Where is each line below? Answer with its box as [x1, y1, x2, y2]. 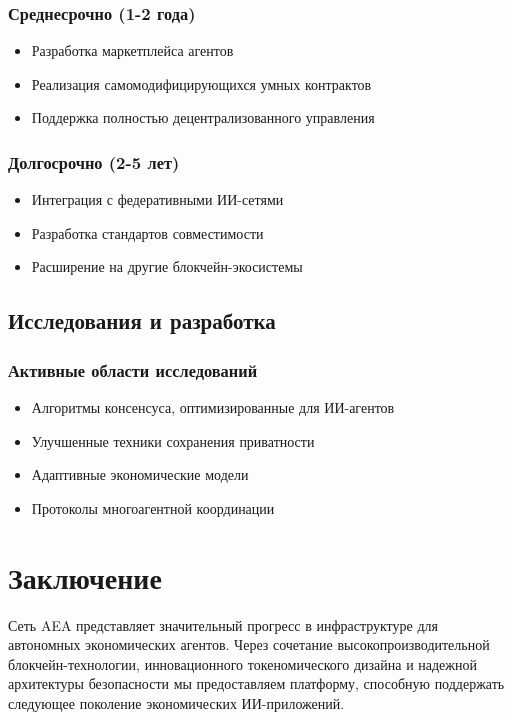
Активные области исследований [8, 357, 258, 382]
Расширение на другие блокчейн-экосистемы [31, 256, 303, 277]
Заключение [8, 556, 162, 597]
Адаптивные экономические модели [31, 464, 249, 485]
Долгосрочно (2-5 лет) [8, 149, 180, 174]
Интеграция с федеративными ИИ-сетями [31, 189, 284, 210]
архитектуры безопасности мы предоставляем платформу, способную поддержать [8, 673, 505, 694]
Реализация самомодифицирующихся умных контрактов [31, 73, 372, 94]
